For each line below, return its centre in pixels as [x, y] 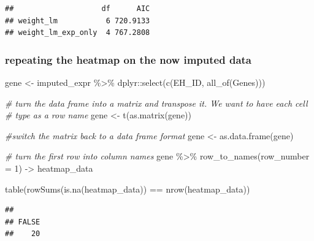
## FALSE [23, 222]
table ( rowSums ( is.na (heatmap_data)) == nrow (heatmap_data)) [128, 189]
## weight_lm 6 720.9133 [78, 21]
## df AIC [78, 9]
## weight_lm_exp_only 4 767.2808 [78, 33]
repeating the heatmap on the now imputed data [128, 59]
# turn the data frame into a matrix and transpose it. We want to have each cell [156, 103]
